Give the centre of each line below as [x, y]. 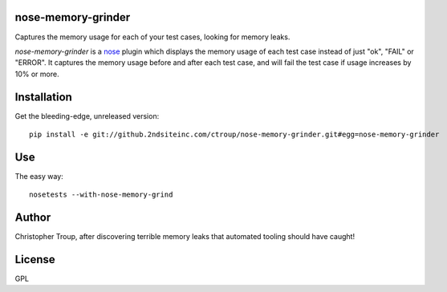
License [35, 260]
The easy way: [39, 176]
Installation [43, 97]
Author [33, 218]
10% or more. [37, 74]
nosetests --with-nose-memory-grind [101, 195]
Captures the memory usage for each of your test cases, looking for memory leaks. [152, 37]
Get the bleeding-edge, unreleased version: [87, 116]
